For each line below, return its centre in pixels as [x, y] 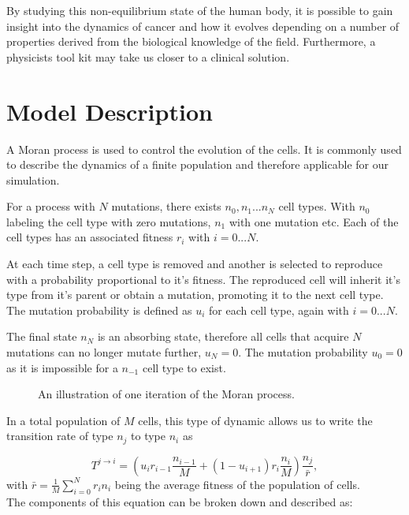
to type [149, 436]
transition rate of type [60, 436]
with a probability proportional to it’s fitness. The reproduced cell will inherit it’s [203, 279]
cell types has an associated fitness [90, 237]
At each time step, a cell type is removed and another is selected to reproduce [195, 264]
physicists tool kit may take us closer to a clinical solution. [148, 56]
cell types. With [317, 206]
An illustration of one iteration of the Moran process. [166, 394]
